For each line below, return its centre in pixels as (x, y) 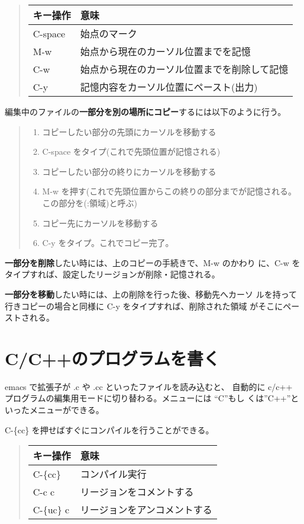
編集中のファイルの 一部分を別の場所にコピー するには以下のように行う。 (145, 111)
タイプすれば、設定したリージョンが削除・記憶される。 (112, 274)
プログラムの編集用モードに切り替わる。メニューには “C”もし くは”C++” (148, 398)
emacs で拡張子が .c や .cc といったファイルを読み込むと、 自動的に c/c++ (149, 386)
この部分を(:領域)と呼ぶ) (90, 202)
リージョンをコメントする (137, 492)
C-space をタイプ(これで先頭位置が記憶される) (131, 151)
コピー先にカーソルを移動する (100, 223)
